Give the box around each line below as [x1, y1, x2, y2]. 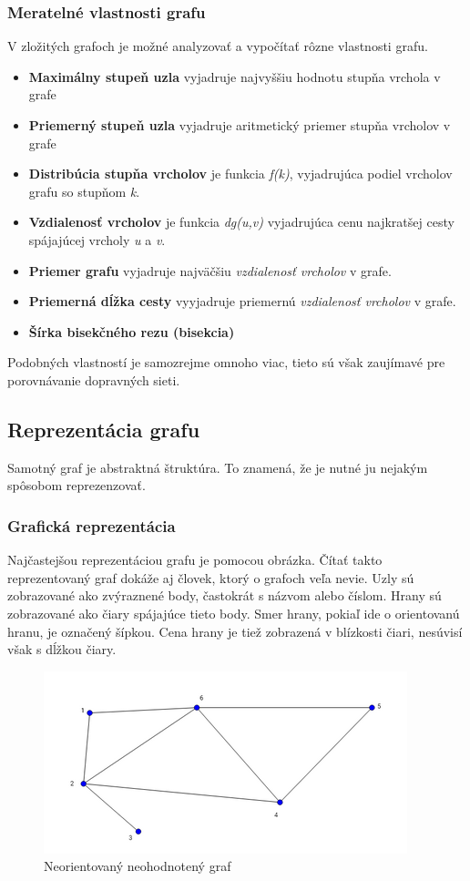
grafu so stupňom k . [28, 181, 140, 200]
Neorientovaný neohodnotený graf [44, 856, 231, 876]
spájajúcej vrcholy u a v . [28, 230, 166, 249]
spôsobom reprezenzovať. [7, 476, 146, 495]
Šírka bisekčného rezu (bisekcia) [28, 322, 235, 341]
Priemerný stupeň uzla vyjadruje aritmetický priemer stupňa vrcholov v [28, 116, 451, 134]
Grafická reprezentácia [7, 514, 176, 537]
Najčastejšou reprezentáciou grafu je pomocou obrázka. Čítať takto [7, 550, 383, 569]
